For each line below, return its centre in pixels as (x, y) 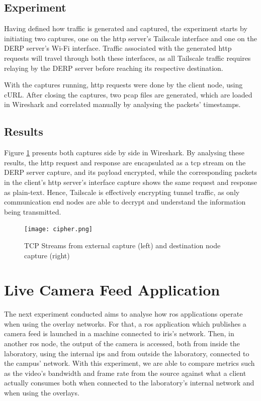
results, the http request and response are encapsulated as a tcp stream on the (125, 162)
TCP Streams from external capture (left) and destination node (122, 245)
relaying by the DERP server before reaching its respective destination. (114, 68)
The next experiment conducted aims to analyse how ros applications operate (123, 314)
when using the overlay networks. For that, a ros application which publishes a (125, 323)
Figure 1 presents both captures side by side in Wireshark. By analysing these (124, 153)
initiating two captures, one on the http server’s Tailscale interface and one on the (130, 38)
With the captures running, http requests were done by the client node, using (123, 85)
